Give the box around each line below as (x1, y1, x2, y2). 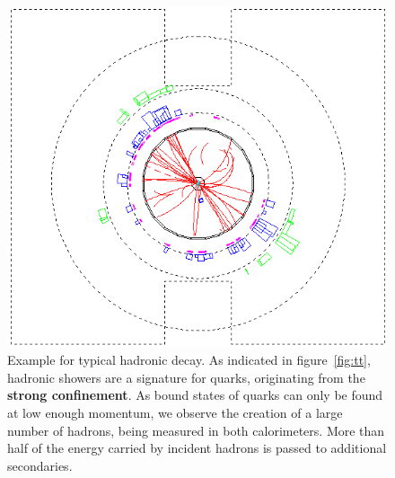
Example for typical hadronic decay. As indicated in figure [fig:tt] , (7, 350, 371, 369)
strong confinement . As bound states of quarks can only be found (7, 385, 383, 404)
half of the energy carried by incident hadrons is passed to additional (7, 438, 387, 457)
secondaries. (7, 456, 73, 474)
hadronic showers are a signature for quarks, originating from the (7, 367, 365, 386)
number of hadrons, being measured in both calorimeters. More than (7, 420, 385, 439)
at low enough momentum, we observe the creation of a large (7, 403, 343, 421)
